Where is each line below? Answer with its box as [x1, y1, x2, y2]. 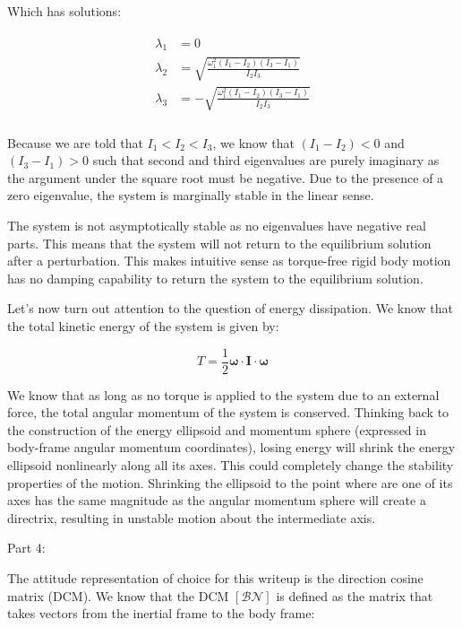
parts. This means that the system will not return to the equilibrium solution [7, 233, 432, 252]
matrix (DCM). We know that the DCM [7, 586, 229, 605]
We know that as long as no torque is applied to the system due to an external [7, 385, 440, 404]
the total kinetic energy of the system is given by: [7, 316, 279, 335]
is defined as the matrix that [276, 586, 433, 605]
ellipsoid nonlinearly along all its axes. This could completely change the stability [7, 456, 454, 475]
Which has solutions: [7, 2, 122, 20]
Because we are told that [7, 133, 143, 152]
